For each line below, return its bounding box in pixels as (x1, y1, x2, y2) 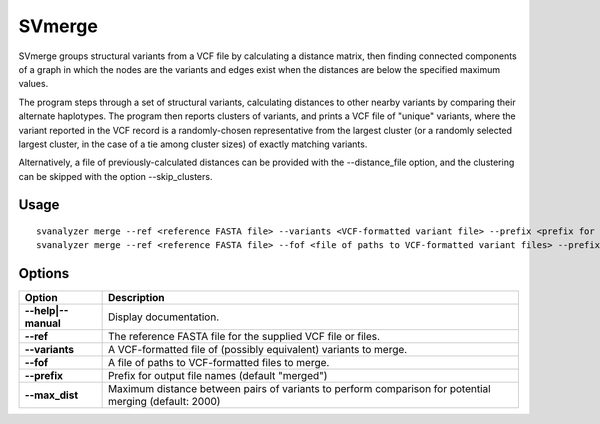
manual (24, 316, 62, 330)
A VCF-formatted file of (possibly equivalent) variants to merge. (107, 343, 408, 357)
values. (18, 78, 49, 90)
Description (107, 291, 165, 305)
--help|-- (24, 304, 69, 318)
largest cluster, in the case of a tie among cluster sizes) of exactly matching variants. (18, 138, 368, 150)
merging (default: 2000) (107, 395, 221, 409)
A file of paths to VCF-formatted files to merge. (107, 356, 330, 370)
